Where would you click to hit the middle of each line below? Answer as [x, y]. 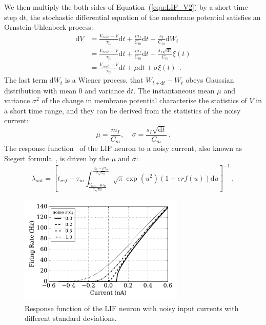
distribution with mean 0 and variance [64, 90]
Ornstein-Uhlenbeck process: [49, 27]
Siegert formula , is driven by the [57, 158]
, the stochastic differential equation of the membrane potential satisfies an [143, 17]
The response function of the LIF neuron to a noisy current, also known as [123, 148]
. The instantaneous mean [174, 90]
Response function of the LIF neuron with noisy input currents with [132, 308]
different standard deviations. [71, 318]
